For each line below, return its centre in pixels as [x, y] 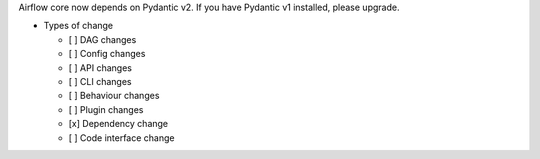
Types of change [78, 26]
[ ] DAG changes [102, 39]
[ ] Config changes [107, 54]
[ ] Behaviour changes [114, 96]
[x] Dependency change [118, 124]
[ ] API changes [100, 67]
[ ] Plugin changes [106, 109]
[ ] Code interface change [121, 137]
